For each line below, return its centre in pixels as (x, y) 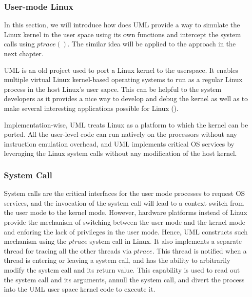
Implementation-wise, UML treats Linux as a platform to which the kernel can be (126, 124)
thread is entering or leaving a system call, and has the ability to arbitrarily (117, 260)
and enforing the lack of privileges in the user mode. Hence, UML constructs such (126, 231)
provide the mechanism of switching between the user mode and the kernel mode (125, 222)
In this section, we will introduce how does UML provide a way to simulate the (122, 25)
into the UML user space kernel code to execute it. (80, 289)
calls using (19, 44)
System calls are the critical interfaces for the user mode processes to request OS (125, 193)
